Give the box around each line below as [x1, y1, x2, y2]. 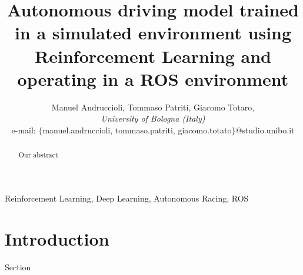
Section [5, 260, 31, 273]
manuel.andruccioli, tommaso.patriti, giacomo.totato [42, 123, 232, 136]
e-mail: [11, 123, 36, 136]
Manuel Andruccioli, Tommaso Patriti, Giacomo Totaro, [51, 100, 255, 113]
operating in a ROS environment [17, 66, 289, 90]
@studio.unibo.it [235, 123, 295, 136]
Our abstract [18, 150, 58, 160]
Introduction [5, 226, 109, 250]
